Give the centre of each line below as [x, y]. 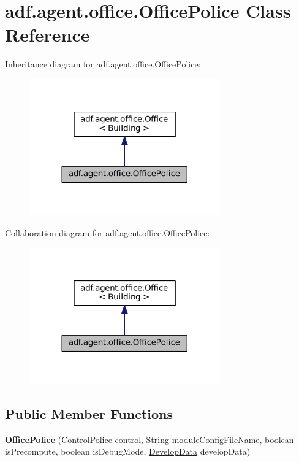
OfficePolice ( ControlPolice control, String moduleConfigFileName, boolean [149, 439]
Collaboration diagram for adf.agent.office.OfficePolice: [108, 232]
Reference [47, 35]
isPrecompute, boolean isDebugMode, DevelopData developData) [128, 451]
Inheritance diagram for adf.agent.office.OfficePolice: [103, 64]
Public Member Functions [89, 413]
